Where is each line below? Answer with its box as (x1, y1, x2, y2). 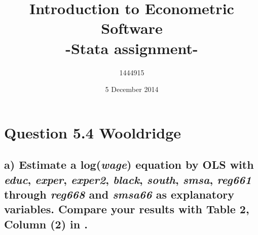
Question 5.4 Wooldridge (4, 122, 181, 143)
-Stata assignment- (65, 37, 198, 58)
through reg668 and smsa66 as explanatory (4, 186, 234, 202)
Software (101, 18, 163, 38)
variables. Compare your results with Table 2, (4, 201, 249, 217)
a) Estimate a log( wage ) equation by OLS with (4, 157, 254, 172)
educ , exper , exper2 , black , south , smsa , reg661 (4, 171, 251, 187)
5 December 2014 (105, 84, 159, 95)
